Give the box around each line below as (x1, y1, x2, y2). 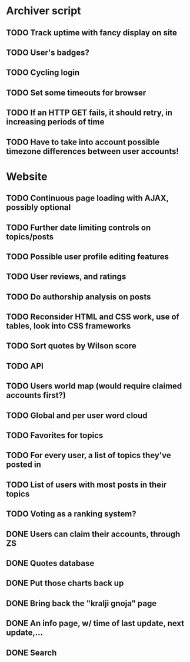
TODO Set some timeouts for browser (6, 87, 146, 98)
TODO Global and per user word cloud (6, 410, 148, 420)
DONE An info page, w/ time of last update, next (6, 618, 185, 628)
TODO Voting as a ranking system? (6, 509, 136, 519)
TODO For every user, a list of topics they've (6, 450, 172, 460)
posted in (6, 460, 41, 470)
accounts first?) (6, 390, 66, 400)
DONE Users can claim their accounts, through (6, 529, 181, 539)
